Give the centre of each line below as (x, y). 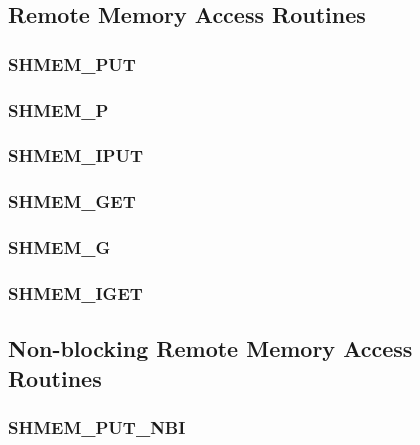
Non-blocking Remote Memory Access (210, 348)
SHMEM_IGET (75, 292)
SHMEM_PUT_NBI (97, 426)
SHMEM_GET (72, 201)
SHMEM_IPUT (76, 155)
